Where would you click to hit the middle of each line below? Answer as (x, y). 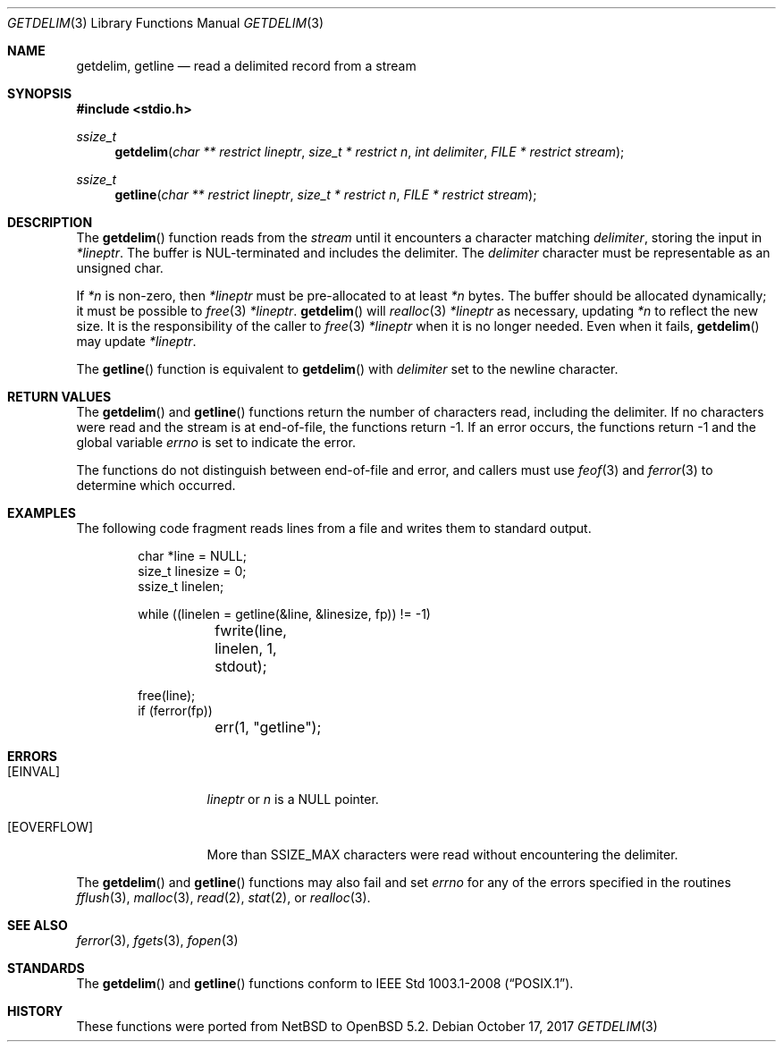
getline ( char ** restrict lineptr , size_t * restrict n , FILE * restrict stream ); (326, 195)
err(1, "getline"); (268, 727)
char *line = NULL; (192, 556)
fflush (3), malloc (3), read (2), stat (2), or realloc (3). (223, 897)
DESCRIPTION (50, 222)
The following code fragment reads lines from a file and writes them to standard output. (334, 528)
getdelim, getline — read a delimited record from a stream (246, 66)
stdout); (241, 666)
